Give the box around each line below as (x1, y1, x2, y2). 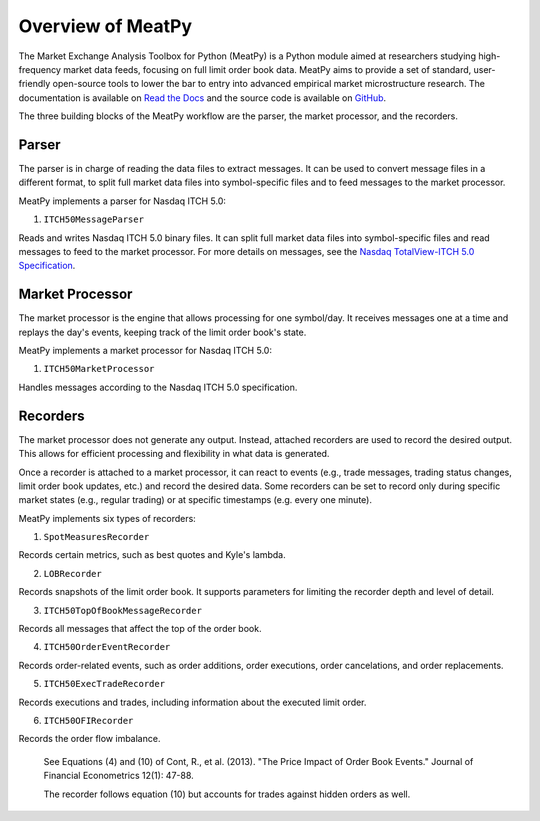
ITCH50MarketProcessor (43, 363, 155, 375)
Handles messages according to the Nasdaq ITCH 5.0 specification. (18, 381, 298, 393)
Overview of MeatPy (18, 15, 193, 37)
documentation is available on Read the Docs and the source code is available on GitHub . (18, 91, 387, 104)
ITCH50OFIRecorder (43, 715, 134, 726)
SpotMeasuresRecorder (43, 531, 150, 543)
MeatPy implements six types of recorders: (18, 512, 197, 524)
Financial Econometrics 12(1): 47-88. (43, 770, 194, 782)
